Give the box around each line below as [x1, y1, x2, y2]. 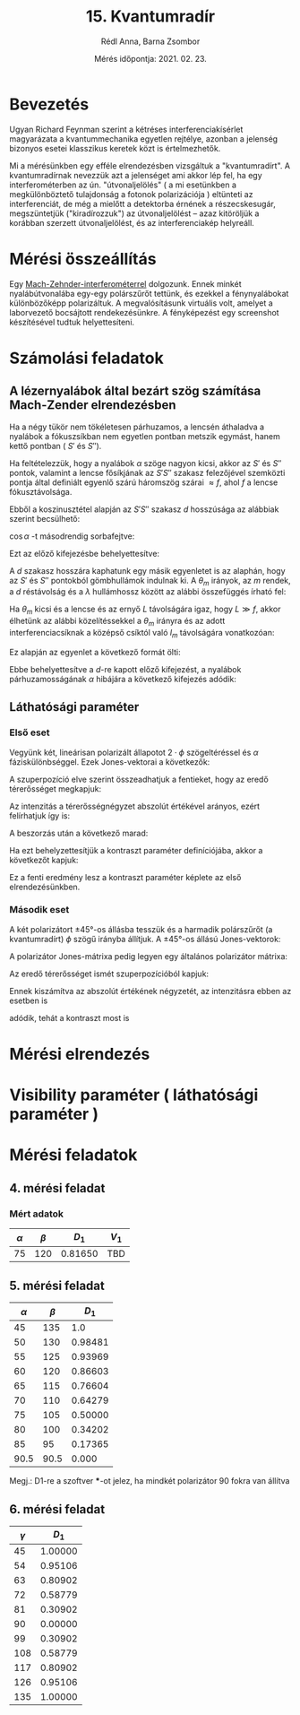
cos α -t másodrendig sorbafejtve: [9, 531, 135, 541]
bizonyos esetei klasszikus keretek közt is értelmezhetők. [9, 143, 221, 153]
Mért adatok [9, 1208, 64, 1220]
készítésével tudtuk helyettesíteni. [9, 316, 135, 327]
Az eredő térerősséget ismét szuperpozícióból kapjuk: [9, 968, 209, 979]
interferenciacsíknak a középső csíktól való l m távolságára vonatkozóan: [9, 628, 275, 640]
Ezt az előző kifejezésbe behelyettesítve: [9, 548, 159, 559]
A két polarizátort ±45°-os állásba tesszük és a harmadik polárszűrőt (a [9, 923, 273, 934]
